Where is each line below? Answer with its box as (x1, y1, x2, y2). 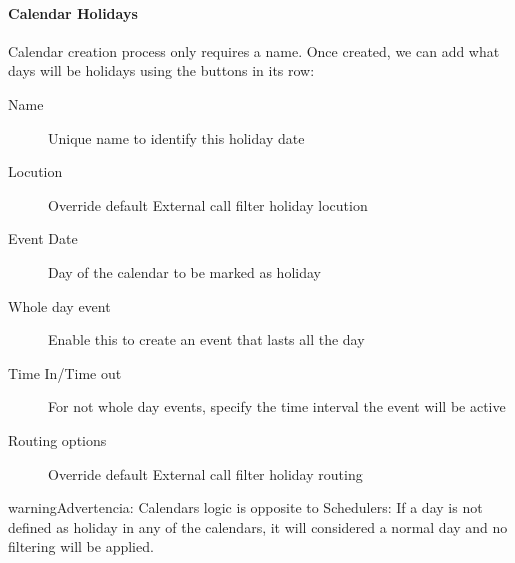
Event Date (8, 228, 78, 249)
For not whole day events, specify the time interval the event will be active (48, 396, 506, 417)
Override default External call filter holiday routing (48, 463, 363, 484)
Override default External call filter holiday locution (48, 194, 368, 215)
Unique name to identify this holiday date (48, 127, 305, 148)
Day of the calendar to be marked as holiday (48, 261, 321, 282)
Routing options (8, 429, 107, 450)
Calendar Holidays (8, 2, 138, 23)
